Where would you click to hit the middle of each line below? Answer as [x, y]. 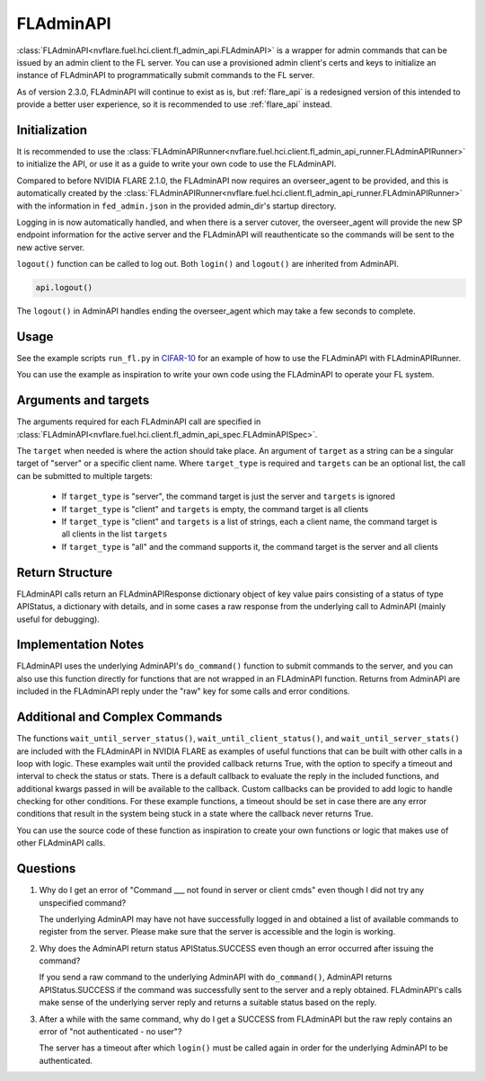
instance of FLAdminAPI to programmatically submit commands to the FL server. [166, 75]
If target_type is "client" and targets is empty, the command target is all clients [215, 509]
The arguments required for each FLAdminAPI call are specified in [139, 421]
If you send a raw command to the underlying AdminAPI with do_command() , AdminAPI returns [216, 977]
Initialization [52, 130]
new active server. [51, 247]
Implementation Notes [80, 645]
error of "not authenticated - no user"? [110, 1032]
